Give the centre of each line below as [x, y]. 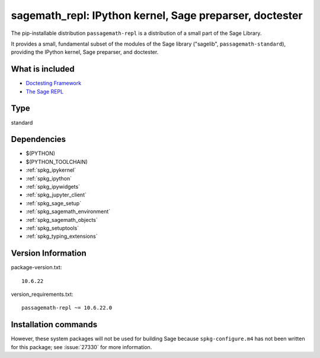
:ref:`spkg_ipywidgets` [53, 187]
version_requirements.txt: [42, 294]
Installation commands [54, 325]
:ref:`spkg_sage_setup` [54, 203]
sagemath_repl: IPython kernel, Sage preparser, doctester [157, 15]
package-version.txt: [36, 267]
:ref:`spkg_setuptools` [52, 228]
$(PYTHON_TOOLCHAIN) [57, 162]
